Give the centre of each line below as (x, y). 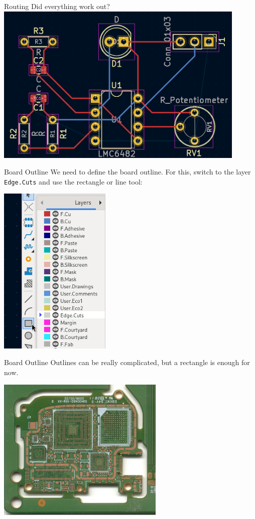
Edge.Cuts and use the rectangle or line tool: (73, 181)
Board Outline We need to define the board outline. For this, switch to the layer (127, 172)
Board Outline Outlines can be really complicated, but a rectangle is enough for (127, 362)
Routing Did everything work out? (57, 6)
